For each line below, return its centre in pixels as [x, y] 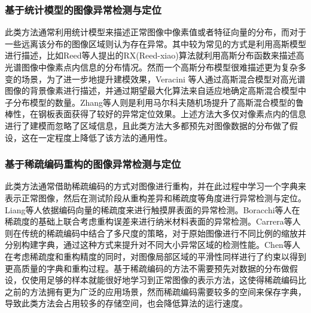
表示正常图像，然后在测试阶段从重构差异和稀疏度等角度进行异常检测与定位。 [155, 197]
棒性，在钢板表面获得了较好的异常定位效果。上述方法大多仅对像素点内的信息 [155, 114]
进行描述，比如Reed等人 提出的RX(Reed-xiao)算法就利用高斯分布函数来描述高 [155, 55]
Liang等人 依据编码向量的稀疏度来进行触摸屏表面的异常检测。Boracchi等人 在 [153, 209]
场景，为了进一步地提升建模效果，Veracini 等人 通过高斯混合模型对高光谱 [163, 79]
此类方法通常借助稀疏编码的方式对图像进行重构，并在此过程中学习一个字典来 [155, 186]
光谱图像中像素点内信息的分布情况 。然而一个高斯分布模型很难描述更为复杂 [151, 67]
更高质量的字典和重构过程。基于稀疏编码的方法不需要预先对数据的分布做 [147, 268]
